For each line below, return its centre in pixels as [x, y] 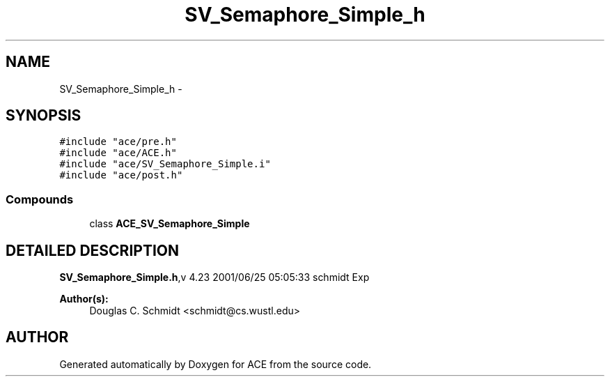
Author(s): [84, 299]
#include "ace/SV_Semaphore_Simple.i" [165, 164]
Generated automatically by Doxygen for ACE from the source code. [216, 364]
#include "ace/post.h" [121, 175]
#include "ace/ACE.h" [118, 153]
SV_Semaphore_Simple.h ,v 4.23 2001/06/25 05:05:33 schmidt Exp [214, 277]
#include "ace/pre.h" [118, 142]
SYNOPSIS [44, 116]
